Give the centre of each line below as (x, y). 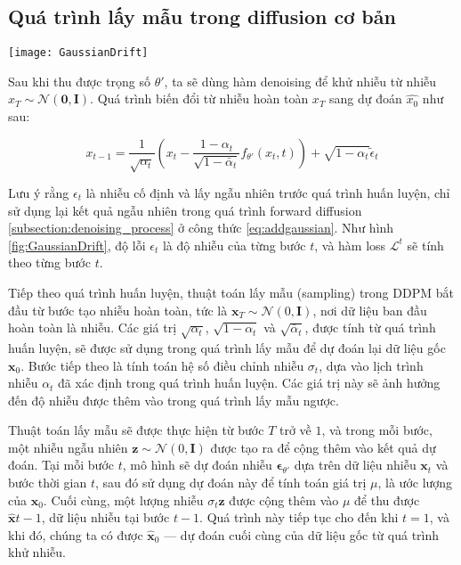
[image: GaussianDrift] (78, 53)
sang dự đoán (366, 98)
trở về (295, 430)
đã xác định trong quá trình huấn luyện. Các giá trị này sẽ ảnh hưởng (249, 383)
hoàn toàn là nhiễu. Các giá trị (93, 328)
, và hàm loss (350, 245)
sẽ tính (425, 245)
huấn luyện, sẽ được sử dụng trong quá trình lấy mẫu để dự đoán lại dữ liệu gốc (227, 347)
